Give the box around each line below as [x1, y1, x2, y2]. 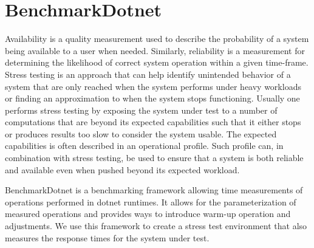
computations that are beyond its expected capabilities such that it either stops [5, 115, 301, 128]
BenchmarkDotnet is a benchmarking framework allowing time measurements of [5, 184, 303, 196]
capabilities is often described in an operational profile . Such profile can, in [5, 139, 284, 152]
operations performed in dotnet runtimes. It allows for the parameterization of [5, 195, 296, 208]
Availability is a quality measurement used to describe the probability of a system [5, 32, 309, 45]
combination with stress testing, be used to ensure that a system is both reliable [5, 151, 304, 164]
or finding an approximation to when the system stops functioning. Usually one [5, 92, 300, 105]
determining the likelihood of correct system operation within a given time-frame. [5, 56, 309, 69]
